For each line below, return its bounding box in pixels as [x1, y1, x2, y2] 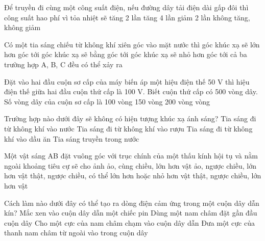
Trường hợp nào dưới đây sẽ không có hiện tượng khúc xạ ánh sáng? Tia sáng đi [4, 113, 256, 124]
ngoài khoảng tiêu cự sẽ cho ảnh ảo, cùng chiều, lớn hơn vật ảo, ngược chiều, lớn [4, 160, 256, 171]
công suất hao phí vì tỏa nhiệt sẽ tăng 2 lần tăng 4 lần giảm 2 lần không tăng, [4, 12, 250, 22]
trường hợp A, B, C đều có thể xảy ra [4, 59, 123, 69]
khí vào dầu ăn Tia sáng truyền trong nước [4, 133, 139, 144]
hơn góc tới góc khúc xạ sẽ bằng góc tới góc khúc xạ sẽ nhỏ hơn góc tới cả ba [4, 49, 247, 60]
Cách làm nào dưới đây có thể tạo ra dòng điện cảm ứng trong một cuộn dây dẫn [4, 197, 259, 208]
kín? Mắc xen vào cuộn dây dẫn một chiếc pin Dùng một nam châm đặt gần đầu [4, 207, 257, 218]
